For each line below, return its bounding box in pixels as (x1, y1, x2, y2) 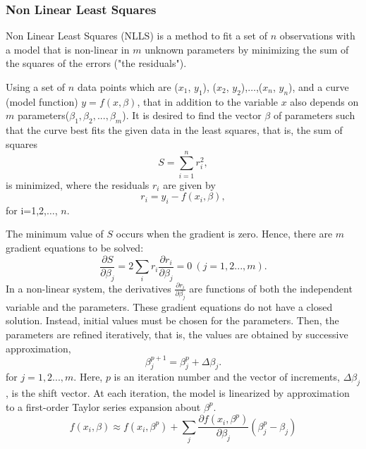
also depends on (290, 94, 359, 109)
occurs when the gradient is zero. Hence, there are (116, 226, 333, 241)
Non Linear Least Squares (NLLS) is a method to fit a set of (6, 28, 267, 43)
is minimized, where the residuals (6, 177, 150, 192)
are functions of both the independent (189, 281, 353, 295)
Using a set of (6, 80, 66, 94)
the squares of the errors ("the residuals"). (6, 56, 187, 70)
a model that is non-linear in (6, 42, 130, 56)
